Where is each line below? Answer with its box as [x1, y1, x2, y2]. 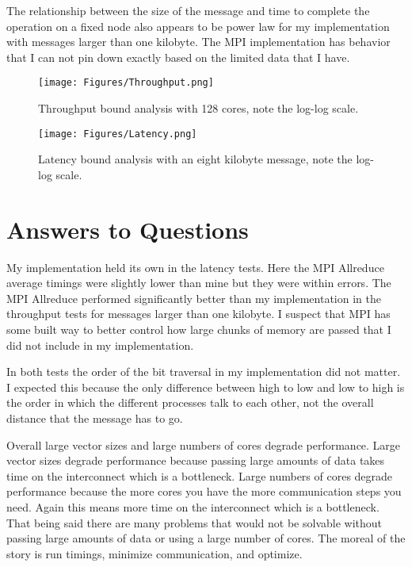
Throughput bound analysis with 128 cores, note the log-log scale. [38, 100, 359, 117]
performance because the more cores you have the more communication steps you [6, 483, 402, 500]
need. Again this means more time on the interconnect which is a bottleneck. [6, 498, 380, 515]
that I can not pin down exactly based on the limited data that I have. [6, 48, 350, 65]
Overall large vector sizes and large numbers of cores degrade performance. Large [6, 436, 401, 453]
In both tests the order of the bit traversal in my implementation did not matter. [6, 363, 401, 380]
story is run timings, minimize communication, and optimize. [6, 545, 303, 561]
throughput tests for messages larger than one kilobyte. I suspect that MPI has [6, 305, 391, 322]
